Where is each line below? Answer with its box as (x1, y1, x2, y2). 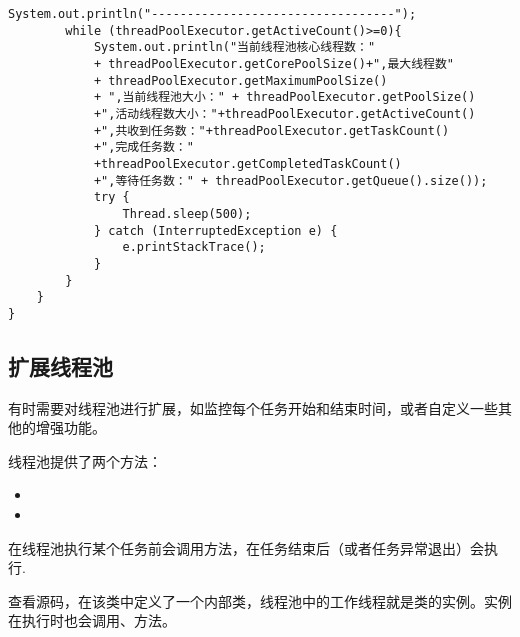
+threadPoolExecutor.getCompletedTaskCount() (93, 156, 402, 171)
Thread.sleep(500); (122, 206, 252, 221)
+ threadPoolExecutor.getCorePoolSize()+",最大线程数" (93, 56, 455, 71)
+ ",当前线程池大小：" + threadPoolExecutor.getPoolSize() (93, 90, 476, 105)
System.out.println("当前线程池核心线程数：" (93, 40, 376, 55)
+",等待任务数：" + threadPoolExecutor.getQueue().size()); (93, 173, 488, 188)
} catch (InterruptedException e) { (93, 223, 338, 238)
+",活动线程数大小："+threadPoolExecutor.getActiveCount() (93, 106, 476, 121)
